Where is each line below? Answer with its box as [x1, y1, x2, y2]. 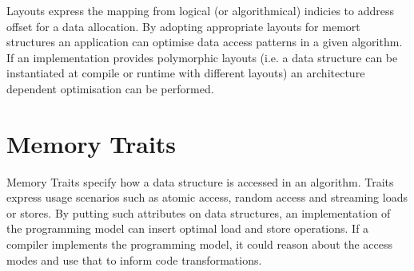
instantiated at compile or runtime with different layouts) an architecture [6, 65, 365, 81]
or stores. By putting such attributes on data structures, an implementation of [6, 204, 391, 221]
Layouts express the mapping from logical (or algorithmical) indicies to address [6, 2, 395, 18]
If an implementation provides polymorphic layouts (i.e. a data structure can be [6, 49, 398, 65]
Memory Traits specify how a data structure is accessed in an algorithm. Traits [6, 173, 394, 190]
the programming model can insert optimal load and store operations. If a [6, 220, 369, 237]
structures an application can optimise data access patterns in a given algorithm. [6, 33, 403, 50]
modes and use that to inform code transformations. [6, 251, 262, 268]
